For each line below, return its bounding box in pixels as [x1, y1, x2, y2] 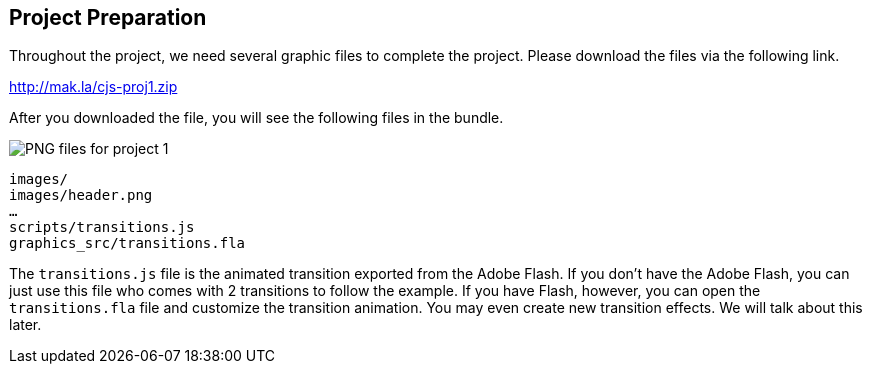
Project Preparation [9, 5, 207, 30]
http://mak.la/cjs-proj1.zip [9, 78, 178, 96]
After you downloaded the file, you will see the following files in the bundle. [9, 109, 504, 127]
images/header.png [9, 187, 153, 204]
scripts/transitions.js [9, 219, 195, 236]
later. [9, 316, 42, 334]
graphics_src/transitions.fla [9, 235, 246, 252]
